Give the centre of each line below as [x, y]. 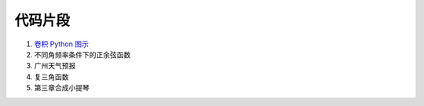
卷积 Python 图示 [62, 44]
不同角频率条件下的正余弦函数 [82, 54]
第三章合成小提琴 [62, 88]
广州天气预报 [55, 66]
